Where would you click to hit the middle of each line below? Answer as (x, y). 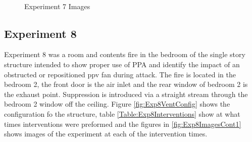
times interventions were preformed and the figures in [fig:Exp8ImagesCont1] (123, 124)
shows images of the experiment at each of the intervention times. (106, 134)
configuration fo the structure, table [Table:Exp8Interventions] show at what (122, 113)
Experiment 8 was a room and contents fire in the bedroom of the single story (125, 54)
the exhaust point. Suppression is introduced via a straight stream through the (126, 94)
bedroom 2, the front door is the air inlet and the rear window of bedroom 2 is (126, 84)
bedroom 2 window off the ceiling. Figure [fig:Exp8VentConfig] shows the (117, 104)
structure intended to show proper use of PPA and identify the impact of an (122, 64)
